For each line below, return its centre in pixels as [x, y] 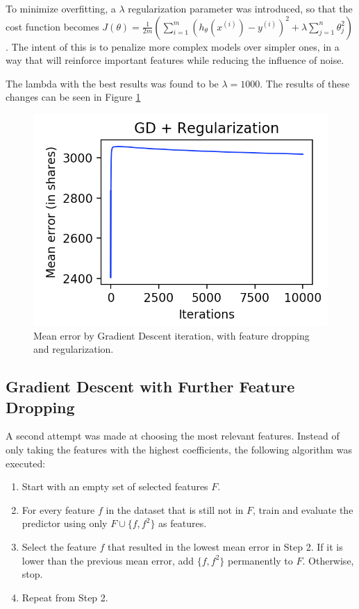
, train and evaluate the [303, 509]
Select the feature [59, 547]
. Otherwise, [328, 560]
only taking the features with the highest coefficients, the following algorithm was [179, 450]
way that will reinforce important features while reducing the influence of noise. [175, 60]
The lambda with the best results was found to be [112, 83]
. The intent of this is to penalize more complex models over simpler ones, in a [173, 46]
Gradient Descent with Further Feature [150, 386]
